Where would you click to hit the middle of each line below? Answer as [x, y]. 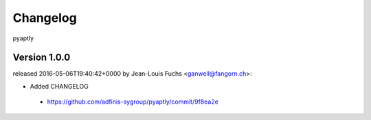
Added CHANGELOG [59, 86]
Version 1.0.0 [42, 58]
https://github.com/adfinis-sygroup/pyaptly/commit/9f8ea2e [133, 102]
